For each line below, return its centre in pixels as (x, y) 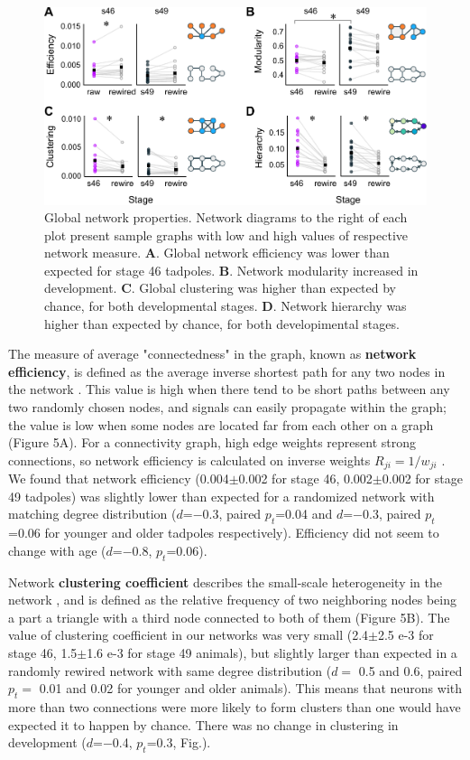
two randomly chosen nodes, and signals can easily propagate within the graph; (227, 407)
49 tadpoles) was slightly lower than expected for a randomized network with (221, 496)
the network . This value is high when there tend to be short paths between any (229, 389)
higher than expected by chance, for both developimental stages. (222, 323)
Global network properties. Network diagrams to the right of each (226, 217)
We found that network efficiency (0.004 (119, 479)
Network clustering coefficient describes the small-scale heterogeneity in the (225, 582)
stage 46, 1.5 (43, 653)
